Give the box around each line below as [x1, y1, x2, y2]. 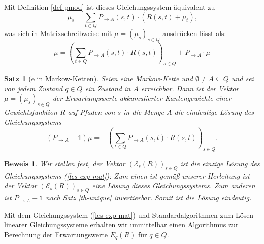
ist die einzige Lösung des [180, 158, 260, 168]
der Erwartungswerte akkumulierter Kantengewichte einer [52, 93, 232, 103]
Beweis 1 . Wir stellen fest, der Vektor [4, 158, 125, 168]
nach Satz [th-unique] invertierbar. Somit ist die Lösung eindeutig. [46, 192, 252, 203]
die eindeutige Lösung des [174, 107, 254, 117]
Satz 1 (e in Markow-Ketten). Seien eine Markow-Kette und [4, 73, 193, 84]
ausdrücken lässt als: [162, 27, 226, 38]
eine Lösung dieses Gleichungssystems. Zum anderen [92, 180, 255, 191]
